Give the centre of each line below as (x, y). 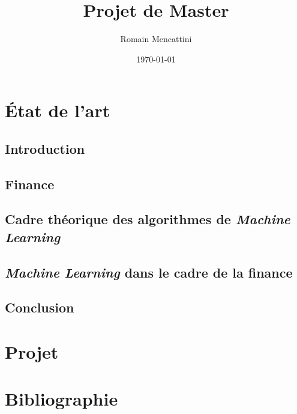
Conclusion (40, 307)
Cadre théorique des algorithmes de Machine (148, 219)
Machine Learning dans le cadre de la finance (149, 272)
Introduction (45, 148)
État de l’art (58, 110)
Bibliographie (61, 399)
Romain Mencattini (156, 39)
